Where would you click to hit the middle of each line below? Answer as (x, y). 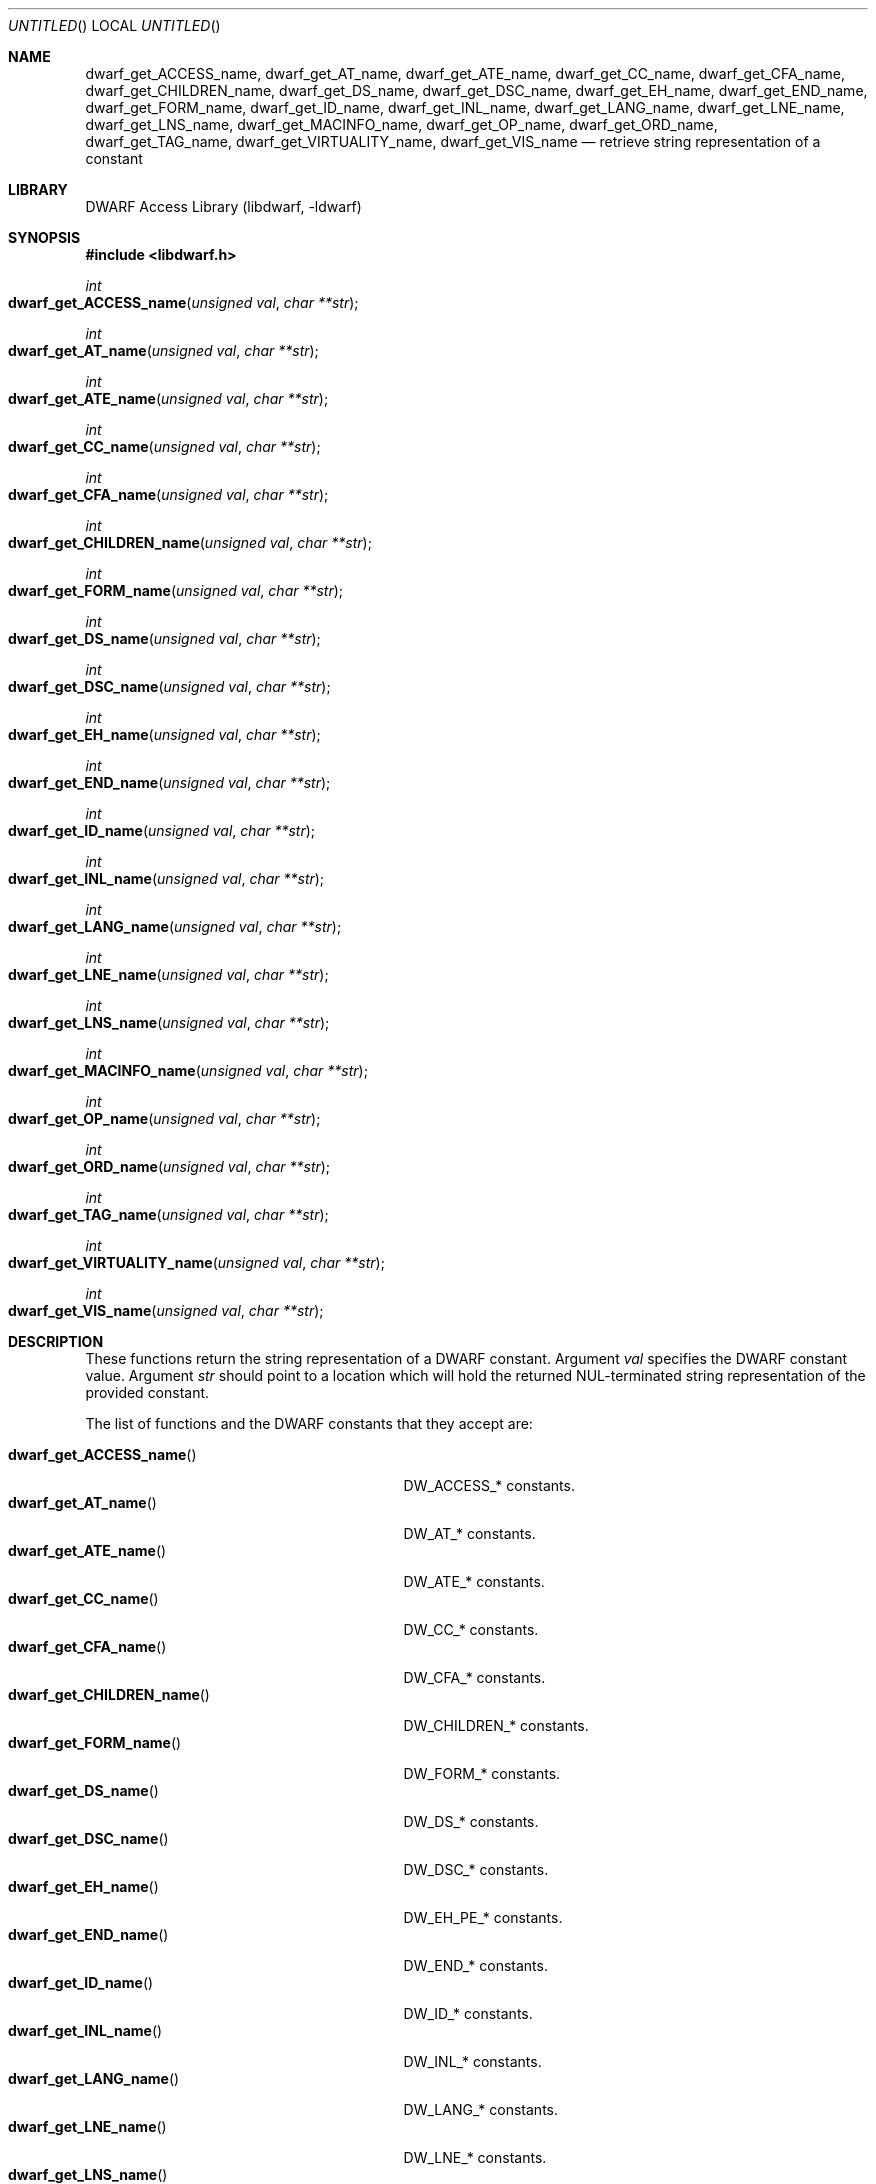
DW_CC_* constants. (471, 1629)
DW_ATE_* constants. (474, 1581)
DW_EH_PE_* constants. (483, 1917)
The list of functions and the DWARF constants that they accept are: (309, 1423)
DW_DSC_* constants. (476, 1869)
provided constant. (147, 1392)
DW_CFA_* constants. (474, 1677)
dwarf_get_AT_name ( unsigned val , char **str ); (163, 350)
